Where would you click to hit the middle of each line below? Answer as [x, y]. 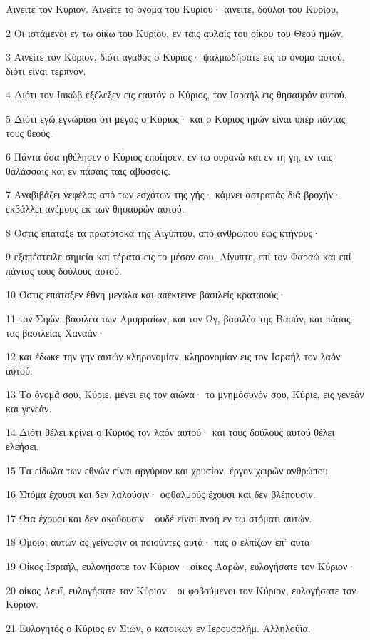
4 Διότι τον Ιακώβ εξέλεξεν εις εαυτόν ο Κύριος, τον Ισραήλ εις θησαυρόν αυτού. [176, 95]
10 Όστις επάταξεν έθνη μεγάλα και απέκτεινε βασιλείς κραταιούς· [146, 294]
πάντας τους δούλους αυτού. [64, 270]
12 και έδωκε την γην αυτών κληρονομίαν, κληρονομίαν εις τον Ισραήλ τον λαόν [173, 356]
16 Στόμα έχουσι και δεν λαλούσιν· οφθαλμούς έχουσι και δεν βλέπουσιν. [161, 494]
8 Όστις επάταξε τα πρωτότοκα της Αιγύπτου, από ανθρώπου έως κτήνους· [163, 232]
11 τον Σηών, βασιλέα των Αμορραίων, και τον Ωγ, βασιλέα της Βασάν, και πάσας [178, 318]
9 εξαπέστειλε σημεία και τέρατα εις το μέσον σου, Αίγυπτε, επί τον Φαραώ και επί [179, 256]
